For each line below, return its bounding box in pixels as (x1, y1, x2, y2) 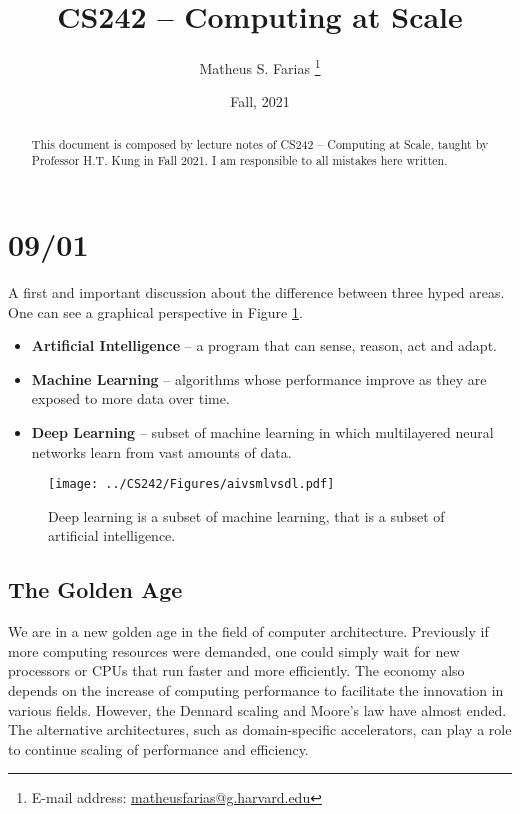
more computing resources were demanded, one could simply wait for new (8, 640, 460, 661)
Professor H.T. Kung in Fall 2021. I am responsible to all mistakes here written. (31, 152, 448, 169)
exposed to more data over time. (31, 388, 230, 409)
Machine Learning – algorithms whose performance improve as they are (31, 368, 487, 389)
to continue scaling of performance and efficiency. (8, 738, 309, 759)
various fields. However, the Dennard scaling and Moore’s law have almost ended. (8, 699, 507, 720)
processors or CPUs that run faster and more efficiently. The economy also (8, 660, 465, 681)
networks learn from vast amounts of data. (31, 441, 292, 462)
